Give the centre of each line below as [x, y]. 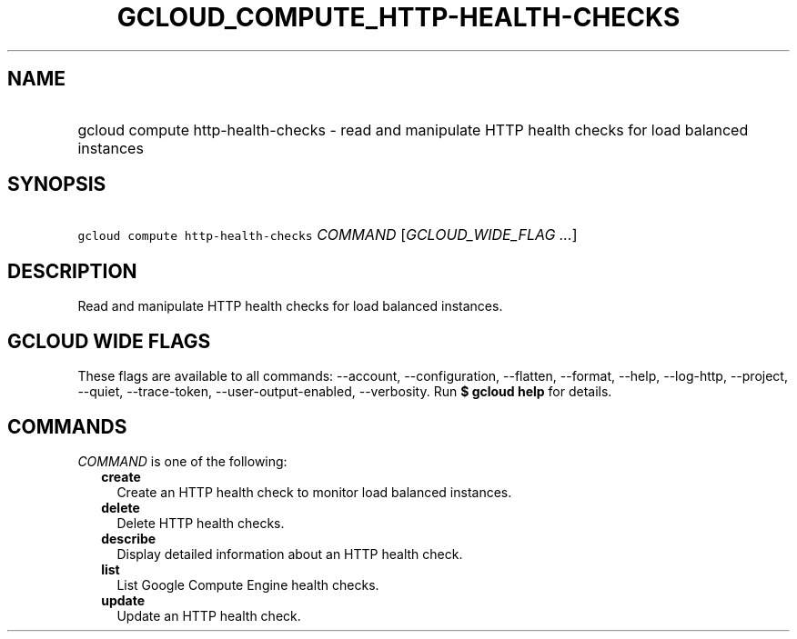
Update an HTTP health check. [209, 615]
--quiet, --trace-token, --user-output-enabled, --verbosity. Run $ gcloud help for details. [345, 392]
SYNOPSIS [57, 185]
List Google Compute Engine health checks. [248, 584]
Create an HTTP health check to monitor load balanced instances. [314, 492]
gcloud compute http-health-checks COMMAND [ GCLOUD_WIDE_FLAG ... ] [328, 235]
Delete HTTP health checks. [201, 523]
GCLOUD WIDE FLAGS [109, 341]
